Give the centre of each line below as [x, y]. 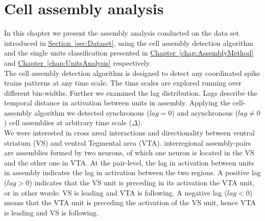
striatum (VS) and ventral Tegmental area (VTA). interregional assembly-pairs [128, 142]
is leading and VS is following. [51, 212]
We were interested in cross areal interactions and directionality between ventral [129, 133]
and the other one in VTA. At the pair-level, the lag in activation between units [129, 162]
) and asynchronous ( [205, 112]
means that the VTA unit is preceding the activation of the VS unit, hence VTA [130, 202]
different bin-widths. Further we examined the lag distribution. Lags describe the [131, 92]
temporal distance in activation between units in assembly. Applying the [117, 103]
